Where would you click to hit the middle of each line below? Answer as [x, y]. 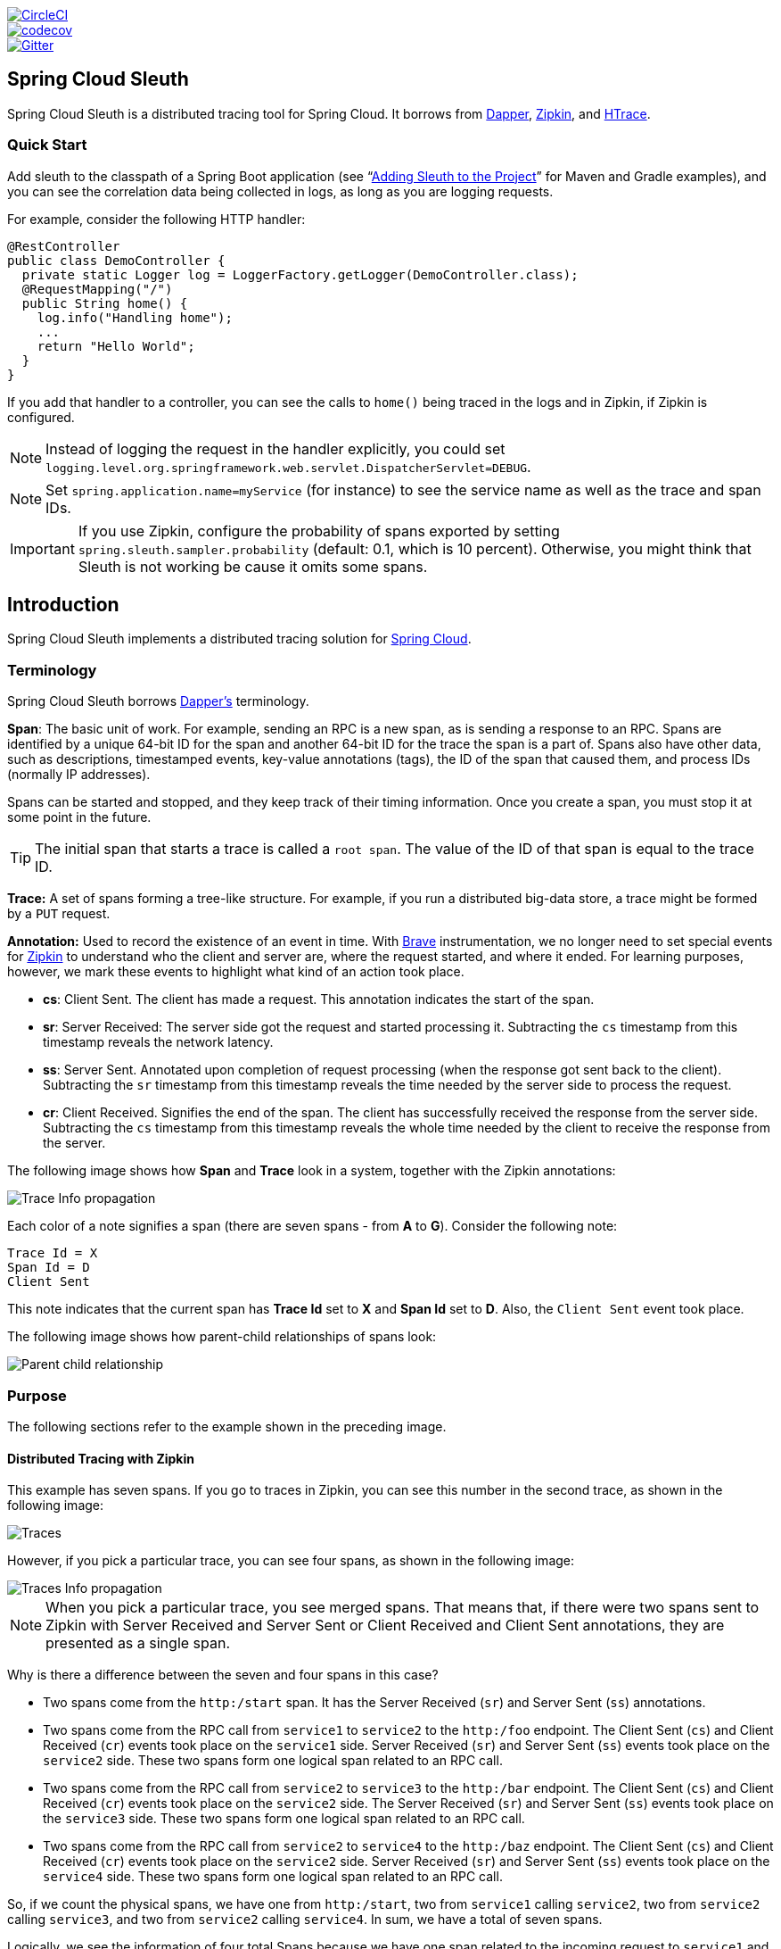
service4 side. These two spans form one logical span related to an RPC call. [273, 1877]
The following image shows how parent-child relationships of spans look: [222, 1337]
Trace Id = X [53, 1253]
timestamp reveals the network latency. [158, 1042]
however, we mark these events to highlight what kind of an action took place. [236, 972]
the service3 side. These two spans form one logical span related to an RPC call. [284, 1819]
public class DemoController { [116, 260]
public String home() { [105, 303]
